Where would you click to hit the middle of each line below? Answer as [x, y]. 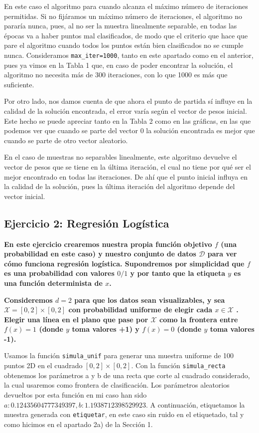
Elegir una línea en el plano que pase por [76, 319]
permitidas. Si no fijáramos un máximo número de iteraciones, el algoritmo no [123, 16]
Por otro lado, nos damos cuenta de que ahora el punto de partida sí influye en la [128, 101]
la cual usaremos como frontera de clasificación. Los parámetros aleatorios [117, 385]
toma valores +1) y [106, 329]
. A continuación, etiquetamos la [195, 404]
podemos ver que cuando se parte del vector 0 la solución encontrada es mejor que [129, 130]
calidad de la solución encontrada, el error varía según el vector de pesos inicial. [126, 111]
